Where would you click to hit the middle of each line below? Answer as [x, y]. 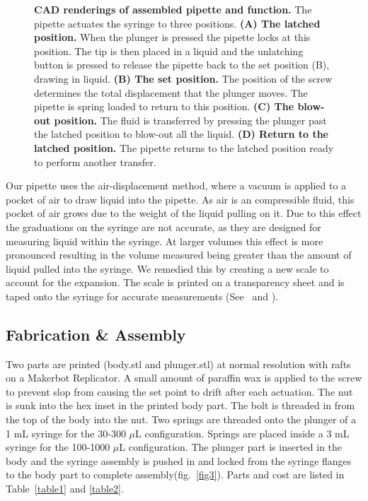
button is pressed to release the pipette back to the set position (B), [182, 65]
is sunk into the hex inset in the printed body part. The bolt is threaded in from [180, 405]
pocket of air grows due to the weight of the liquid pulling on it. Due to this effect [184, 213]
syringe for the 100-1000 [58, 447]
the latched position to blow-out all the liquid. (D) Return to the [181, 134]
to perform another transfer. [95, 161]
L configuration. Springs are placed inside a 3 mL [242, 433]
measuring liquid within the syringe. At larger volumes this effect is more [165, 241]
